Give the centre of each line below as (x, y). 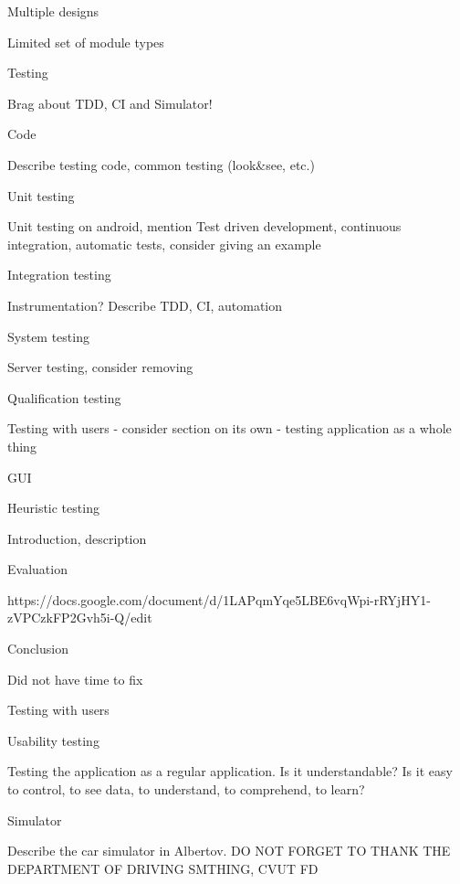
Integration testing (59, 275)
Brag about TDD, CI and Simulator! (110, 103)
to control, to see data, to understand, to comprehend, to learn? (186, 789)
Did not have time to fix (75, 679)
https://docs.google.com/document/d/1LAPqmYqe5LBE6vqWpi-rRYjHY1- (219, 599)
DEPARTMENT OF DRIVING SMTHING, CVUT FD (163, 868)
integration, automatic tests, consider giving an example (164, 244)
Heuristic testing (53, 508)
